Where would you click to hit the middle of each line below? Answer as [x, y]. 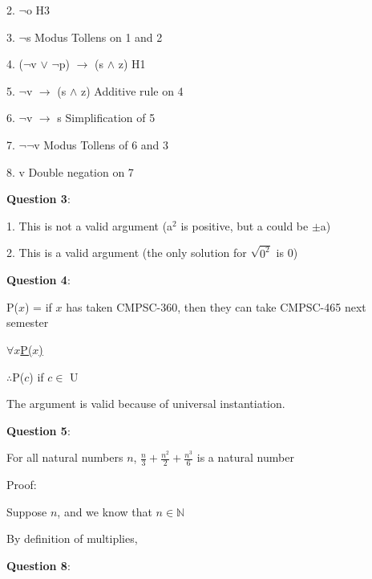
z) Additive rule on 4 [132, 90]
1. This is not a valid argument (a [90, 225]
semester [28, 322]
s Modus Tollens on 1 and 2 [94, 37]
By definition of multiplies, [72, 538]
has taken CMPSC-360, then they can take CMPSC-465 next [216, 306]
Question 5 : [38, 430]
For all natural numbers [65, 457]
